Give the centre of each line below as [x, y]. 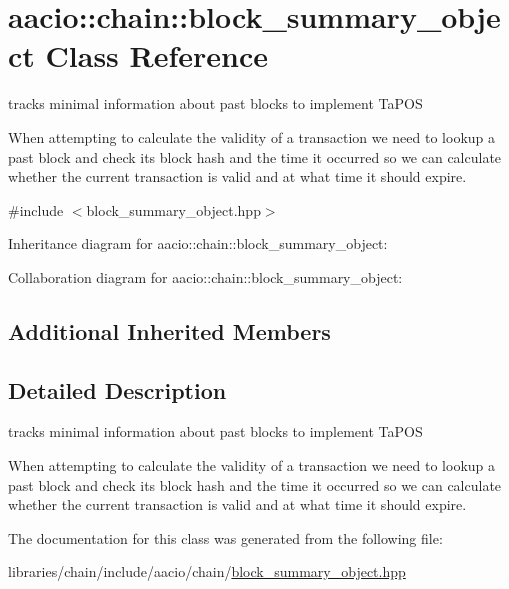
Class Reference [157, 55]
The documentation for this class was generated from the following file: [225, 537]
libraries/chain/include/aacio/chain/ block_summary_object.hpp [207, 571]
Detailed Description [117, 389]
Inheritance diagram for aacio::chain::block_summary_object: [198, 243]
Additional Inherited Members [169, 330]
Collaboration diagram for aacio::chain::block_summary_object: [205, 276]
